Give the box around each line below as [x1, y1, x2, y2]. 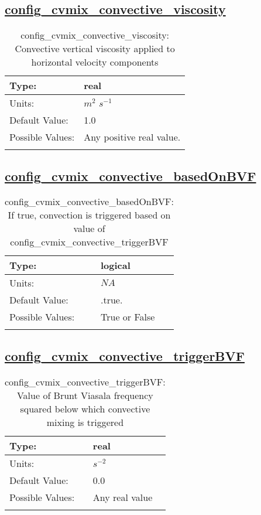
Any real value [92, 490, 153, 504]
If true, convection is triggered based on [8, 208, 171, 222]
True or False [100, 310, 155, 324]
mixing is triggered [46, 415, 124, 429]
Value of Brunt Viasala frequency [16, 388, 153, 402]
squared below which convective [20, 401, 150, 415]
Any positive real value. [84, 130, 181, 144]
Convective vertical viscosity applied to [15, 42, 175, 56]
